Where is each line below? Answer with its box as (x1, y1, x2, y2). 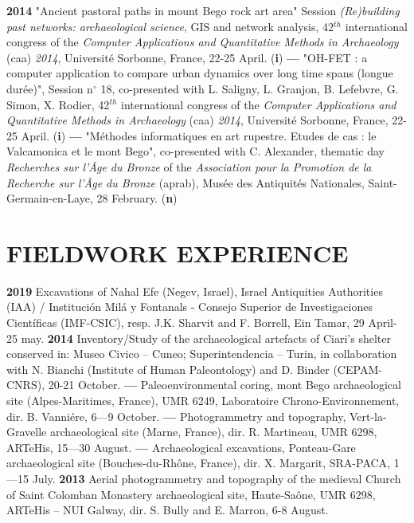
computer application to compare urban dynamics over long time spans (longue (6, 65, 393, 81)
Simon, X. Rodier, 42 (6, 96, 110, 112)
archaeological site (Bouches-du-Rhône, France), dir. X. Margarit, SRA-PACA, (6, 454, 391, 471)
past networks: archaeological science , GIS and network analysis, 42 (6, 18, 334, 34)
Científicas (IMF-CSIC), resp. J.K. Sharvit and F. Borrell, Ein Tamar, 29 (6, 314, 365, 331)
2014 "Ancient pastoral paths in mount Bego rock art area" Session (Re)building (6, 2, 400, 18)
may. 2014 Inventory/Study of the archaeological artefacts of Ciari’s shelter (21, 329, 391, 346)
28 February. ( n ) (96, 190, 178, 206)
